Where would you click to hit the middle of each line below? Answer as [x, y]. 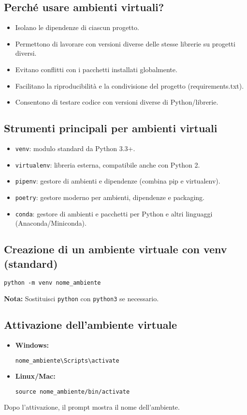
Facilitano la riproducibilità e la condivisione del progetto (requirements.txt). [130, 85]
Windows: [32, 345]
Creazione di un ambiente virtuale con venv [116, 249]
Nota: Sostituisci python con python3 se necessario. [81, 299]
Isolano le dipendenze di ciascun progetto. [77, 27]
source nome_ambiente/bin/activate [73, 392]
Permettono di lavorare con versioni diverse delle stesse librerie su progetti [125, 43]
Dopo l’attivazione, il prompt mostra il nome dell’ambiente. [92, 407]
